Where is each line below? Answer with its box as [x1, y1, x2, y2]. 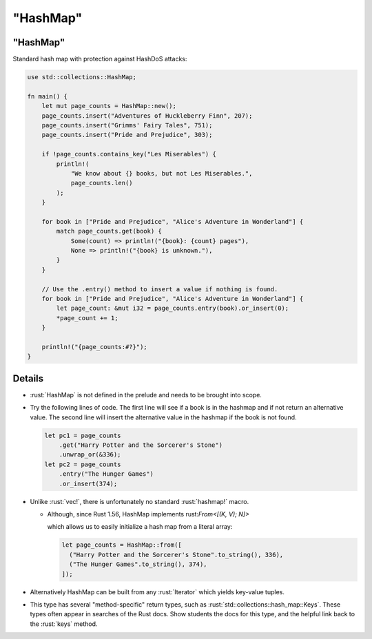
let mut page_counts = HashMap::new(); [41, 102, 177, 110]
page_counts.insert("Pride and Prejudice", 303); [41, 131, 213, 139]
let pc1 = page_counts [44, 431, 121, 439]
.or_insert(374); [59, 479, 118, 488]
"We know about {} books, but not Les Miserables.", [70, 169, 253, 177]
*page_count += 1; [56, 314, 118, 322]
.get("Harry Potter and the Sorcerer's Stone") [59, 441, 223, 449]
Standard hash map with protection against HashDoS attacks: [12, 55, 187, 63]
